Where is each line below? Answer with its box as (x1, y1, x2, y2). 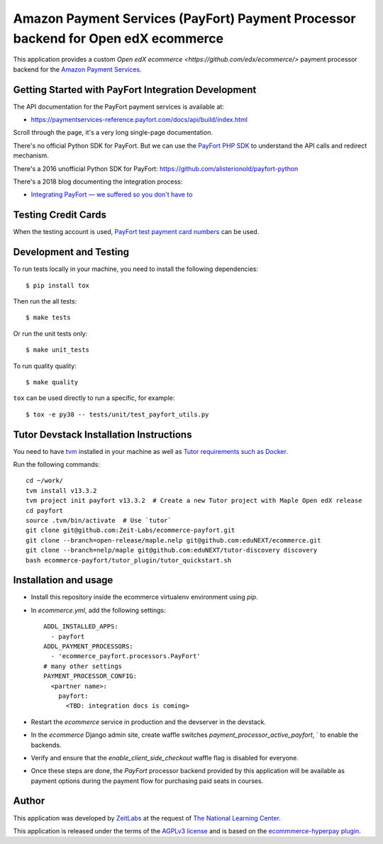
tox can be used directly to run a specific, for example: (13, 394, 175, 402)
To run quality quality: (13, 362, 77, 370)
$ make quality (26, 378, 79, 386)
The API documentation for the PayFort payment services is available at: (13, 102, 225, 111)
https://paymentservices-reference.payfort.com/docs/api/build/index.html (30, 116, 248, 124)
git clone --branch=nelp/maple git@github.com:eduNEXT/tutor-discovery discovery (26, 546, 318, 555)
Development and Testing (13, 246, 130, 258)
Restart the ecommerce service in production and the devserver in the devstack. (30, 717, 266, 726)
